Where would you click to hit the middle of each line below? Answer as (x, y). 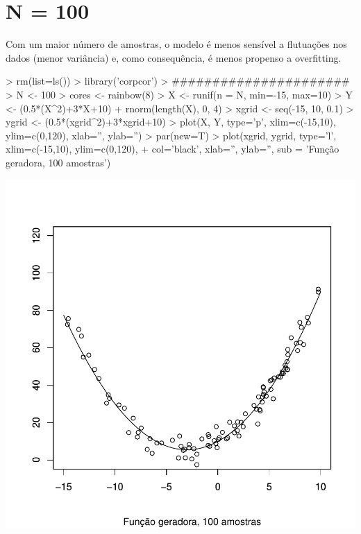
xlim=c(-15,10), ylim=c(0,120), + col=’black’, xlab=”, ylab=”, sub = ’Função (173, 149)
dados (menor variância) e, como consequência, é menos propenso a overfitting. (174, 57)
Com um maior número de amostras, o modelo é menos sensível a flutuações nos (176, 44)
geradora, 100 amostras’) (58, 162)
